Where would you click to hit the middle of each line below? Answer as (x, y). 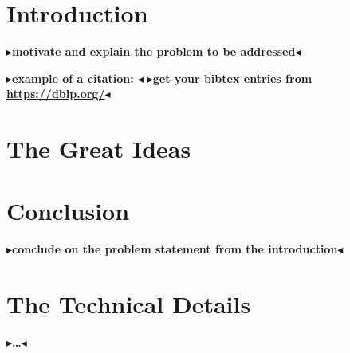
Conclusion (68, 211)
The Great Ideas (99, 149)
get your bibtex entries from (232, 78)
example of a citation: (73, 78)
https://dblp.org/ (56, 94)
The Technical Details (129, 304)
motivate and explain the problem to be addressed (154, 51)
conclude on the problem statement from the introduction (175, 249)
